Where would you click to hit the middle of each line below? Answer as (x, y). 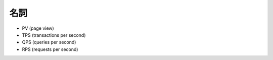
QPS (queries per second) (49, 42)
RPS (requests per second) (50, 49)
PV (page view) (38, 28)
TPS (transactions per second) (54, 35)
